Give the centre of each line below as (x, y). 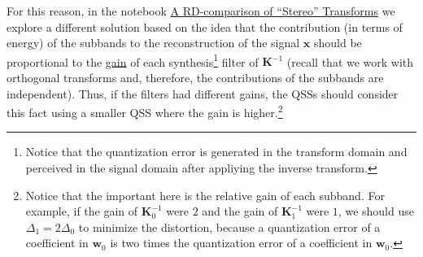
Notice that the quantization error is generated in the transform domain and (216, 152)
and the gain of (240, 211)
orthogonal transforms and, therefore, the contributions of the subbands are (195, 78)
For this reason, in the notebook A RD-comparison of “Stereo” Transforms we (201, 11)
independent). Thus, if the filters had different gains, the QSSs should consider (203, 93)
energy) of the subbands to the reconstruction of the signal (153, 43)
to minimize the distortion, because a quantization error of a (229, 227)
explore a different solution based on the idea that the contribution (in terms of (205, 26)
